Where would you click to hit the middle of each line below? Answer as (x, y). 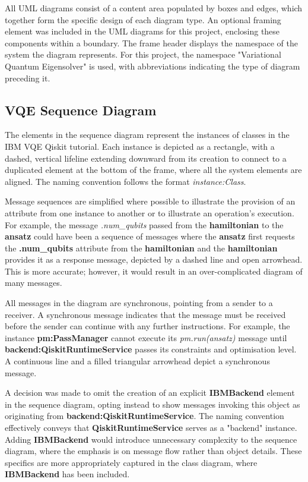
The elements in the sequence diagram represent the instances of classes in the (147, 135)
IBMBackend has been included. (67, 474)
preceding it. (28, 78)
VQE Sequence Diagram (81, 110)
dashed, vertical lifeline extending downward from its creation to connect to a (146, 158)
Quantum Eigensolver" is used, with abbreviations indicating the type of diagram (153, 66)
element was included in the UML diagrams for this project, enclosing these (142, 31)
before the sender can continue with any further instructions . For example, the (147, 326)
